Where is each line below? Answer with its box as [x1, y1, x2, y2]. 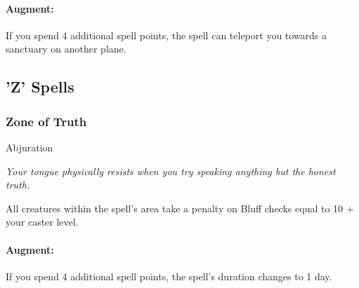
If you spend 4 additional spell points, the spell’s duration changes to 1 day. [6, 268, 332, 283]
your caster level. [6, 214, 79, 229]
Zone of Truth [6, 112, 87, 130]
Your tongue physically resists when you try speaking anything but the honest [6, 163, 336, 178]
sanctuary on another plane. [6, 41, 126, 56]
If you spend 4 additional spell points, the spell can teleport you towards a [6, 27, 327, 42]
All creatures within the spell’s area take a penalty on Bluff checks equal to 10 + [6, 200, 354, 215]
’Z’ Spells [6, 76, 74, 97]
